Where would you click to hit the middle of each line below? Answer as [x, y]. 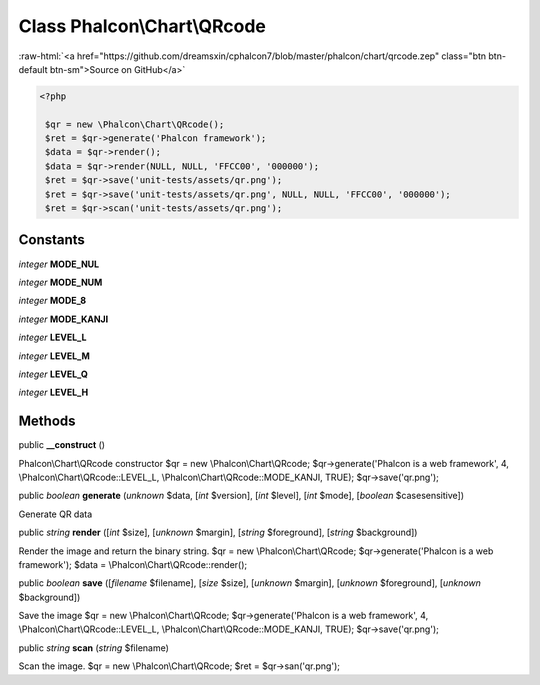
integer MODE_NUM [60, 282]
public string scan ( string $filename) [94, 647]
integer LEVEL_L [52, 337]
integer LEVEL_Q [53, 374]
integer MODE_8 [52, 301]
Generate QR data [55, 514]
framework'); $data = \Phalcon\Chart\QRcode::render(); [133, 564]
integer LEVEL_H [53, 392]
